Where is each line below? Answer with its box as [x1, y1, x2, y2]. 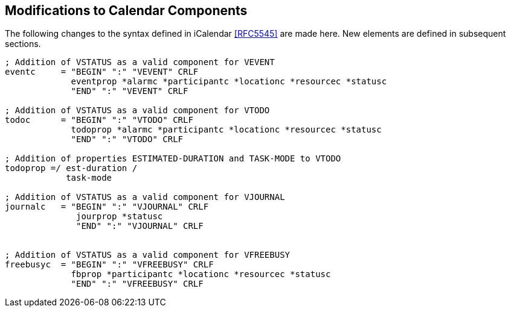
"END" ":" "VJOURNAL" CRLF [76, 221, 204, 231]
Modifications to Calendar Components [5, 3, 248, 18]
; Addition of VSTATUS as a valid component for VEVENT [5, 57, 275, 67]
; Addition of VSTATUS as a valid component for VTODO [5, 105, 270, 116]
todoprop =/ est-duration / [5, 163, 138, 173]
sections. [5, 39, 41, 49]
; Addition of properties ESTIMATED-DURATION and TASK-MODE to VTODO [5, 154, 341, 164]
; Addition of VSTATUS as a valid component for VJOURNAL [5, 192, 285, 202]
